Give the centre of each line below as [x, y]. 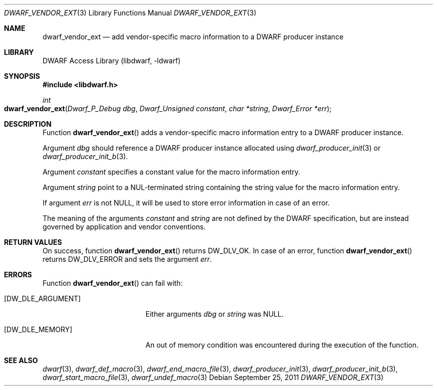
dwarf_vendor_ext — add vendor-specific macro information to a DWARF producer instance [193, 37]
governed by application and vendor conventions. [124, 227]
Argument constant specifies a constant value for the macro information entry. [171, 172]
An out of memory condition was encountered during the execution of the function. [282, 345]
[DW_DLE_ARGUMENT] [42, 298]
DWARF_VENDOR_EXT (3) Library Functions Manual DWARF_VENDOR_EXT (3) [130, 13]
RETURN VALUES [33, 242]
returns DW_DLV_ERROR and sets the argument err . [127, 259]
